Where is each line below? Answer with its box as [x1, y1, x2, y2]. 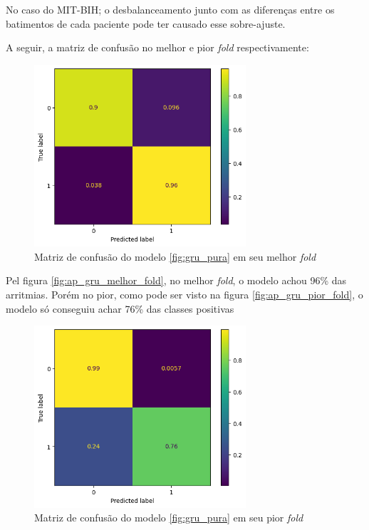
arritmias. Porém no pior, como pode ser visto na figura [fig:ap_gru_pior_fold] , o [6, 286, 363, 301]
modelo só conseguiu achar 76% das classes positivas [6, 301, 234, 316]
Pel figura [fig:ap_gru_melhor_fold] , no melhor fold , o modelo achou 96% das [6, 273, 347, 288]
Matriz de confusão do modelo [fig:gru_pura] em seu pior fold [34, 510, 303, 525]
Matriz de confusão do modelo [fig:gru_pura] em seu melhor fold [34, 249, 316, 264]
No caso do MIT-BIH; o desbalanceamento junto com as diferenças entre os [6, 2, 335, 16]
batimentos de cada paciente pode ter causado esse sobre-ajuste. [6, 16, 286, 31]
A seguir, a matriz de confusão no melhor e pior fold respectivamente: [6, 40, 309, 55]
